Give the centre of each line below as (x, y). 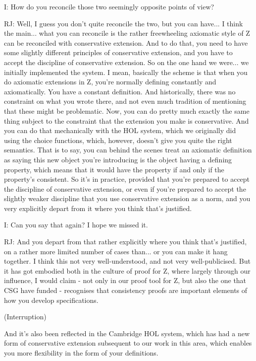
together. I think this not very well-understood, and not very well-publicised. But (128, 261)
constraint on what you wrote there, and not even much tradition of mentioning (125, 101)
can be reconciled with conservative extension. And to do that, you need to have (126, 42)
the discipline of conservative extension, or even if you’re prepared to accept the (125, 188)
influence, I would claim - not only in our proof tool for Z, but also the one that (125, 280)
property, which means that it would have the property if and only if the (114, 169)
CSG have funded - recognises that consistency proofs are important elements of (126, 290)
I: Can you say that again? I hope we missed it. (76, 225)
